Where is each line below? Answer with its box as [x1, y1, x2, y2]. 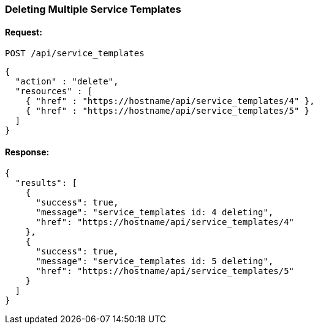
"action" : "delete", [15, 76, 119, 87]
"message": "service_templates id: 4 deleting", [36, 207, 274, 218]
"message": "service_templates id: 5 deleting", [36, 256, 274, 267]
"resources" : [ [15, 86, 93, 97]
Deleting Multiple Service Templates [5, 3, 181, 15]
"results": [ [15, 178, 78, 188]
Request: [5, 26, 42, 37]
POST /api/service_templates [5, 48, 145, 59]
